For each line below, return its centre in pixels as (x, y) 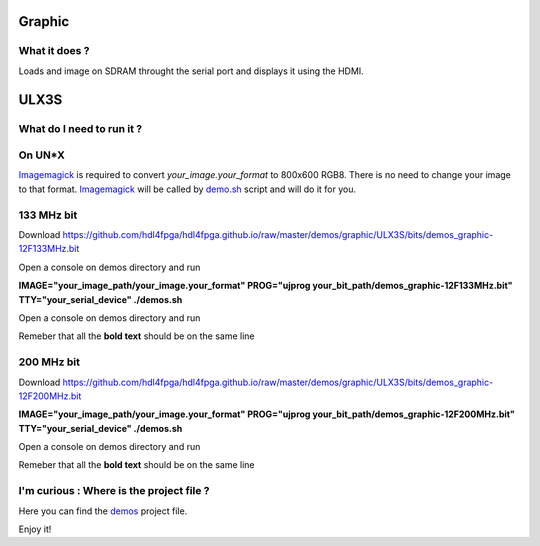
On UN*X (41, 155)
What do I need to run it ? (80, 128)
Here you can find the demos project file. (103, 511)
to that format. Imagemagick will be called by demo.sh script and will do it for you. (187, 189)
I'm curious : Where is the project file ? (114, 491)
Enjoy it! (35, 529)
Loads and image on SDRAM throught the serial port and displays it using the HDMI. (191, 71)
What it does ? (54, 51)
